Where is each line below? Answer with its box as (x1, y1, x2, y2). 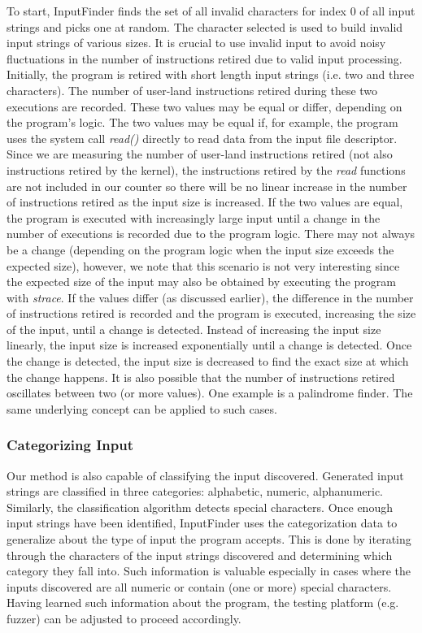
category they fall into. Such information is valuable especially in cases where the (7, 562, 411, 579)
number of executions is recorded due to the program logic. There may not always (7, 225, 415, 242)
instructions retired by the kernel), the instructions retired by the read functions (7, 161, 406, 178)
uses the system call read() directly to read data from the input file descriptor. (7, 129, 398, 146)
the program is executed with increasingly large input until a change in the (7, 209, 381, 226)
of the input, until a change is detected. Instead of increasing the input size (7, 320, 381, 337)
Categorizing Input (7, 435, 133, 455)
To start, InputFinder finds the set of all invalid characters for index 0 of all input (7, 2, 415, 19)
